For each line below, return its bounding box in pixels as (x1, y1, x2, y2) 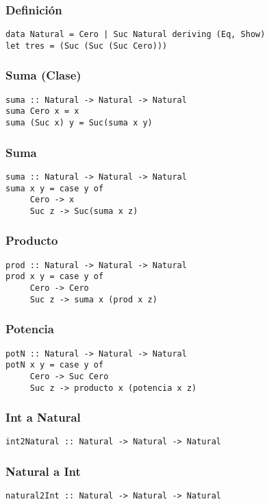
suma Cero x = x (5, 106, 79, 117)
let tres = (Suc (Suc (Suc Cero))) (5, 40, 168, 51)
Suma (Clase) (5, 67, 81, 84)
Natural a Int (5, 463, 81, 480)
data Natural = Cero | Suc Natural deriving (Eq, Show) (5, 29, 266, 40)
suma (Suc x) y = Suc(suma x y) (5, 118, 153, 128)
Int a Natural (5, 409, 81, 426)
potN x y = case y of (5, 360, 104, 370)
